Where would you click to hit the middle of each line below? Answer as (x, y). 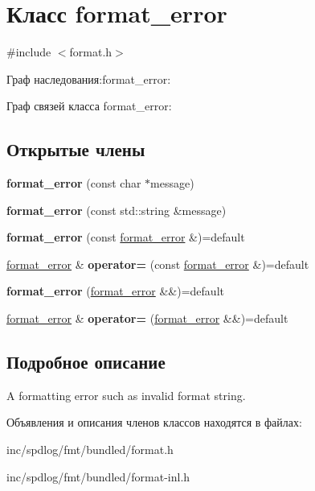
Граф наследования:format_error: (89, 78)
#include (29, 52)
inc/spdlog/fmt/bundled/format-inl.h (98, 476)
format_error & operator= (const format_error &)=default (158, 264)
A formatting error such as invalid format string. (126, 395)
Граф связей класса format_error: (89, 106)
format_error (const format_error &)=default (126, 237)
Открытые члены (76, 149)
